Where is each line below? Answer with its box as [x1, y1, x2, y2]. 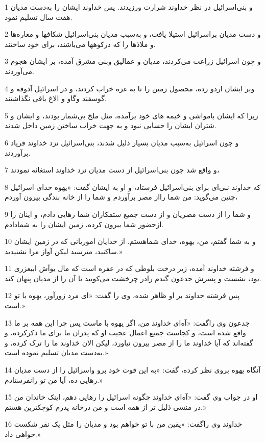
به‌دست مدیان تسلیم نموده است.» [5, 347, 108, 358]
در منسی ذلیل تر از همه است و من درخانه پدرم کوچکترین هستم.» [5, 401, 206, 412]
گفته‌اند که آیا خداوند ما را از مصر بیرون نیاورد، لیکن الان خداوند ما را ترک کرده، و [5, 337, 253, 348]
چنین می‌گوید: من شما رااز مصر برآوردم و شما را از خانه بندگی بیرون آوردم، [5, 191, 238, 202]
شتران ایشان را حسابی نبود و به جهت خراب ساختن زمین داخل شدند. [5, 120, 216, 131]
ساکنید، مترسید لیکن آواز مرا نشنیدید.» [5, 245, 123, 256]
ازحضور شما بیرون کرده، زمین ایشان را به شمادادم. [5, 218, 164, 229]
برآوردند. [5, 147, 31, 158]
